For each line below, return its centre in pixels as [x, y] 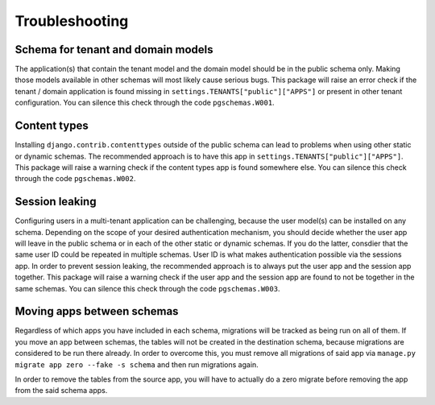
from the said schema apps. [61, 391]
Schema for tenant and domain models [114, 50]
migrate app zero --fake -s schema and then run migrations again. [137, 364]
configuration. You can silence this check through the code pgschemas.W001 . [145, 103]
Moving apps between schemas [97, 311]
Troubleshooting [72, 21]
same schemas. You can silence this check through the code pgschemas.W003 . [147, 288]
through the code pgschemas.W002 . [75, 179]
